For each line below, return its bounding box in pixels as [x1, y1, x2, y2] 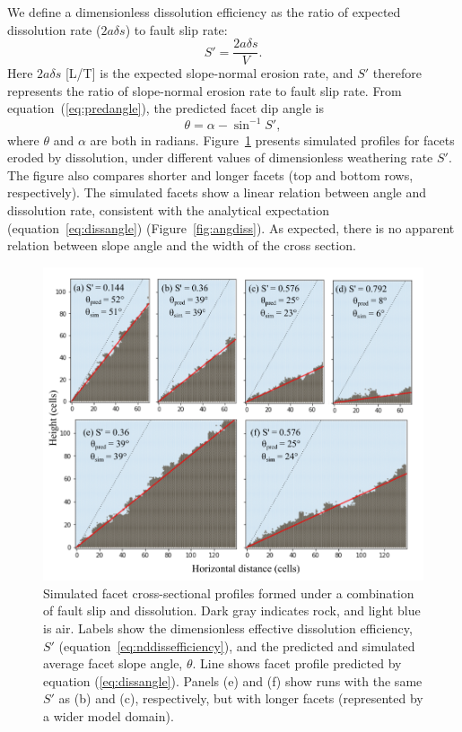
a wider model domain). [43, 707, 174, 726]
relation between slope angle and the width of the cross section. [7, 236, 356, 255]
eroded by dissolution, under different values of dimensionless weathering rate [7, 148, 433, 167]
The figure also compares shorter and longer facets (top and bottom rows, [7, 165, 414, 184]
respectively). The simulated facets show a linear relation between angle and [7, 183, 427, 202]
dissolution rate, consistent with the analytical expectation [7, 200, 329, 219]
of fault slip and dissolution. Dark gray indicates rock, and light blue [43, 601, 421, 620]
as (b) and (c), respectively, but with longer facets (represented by [58, 689, 423, 708]
